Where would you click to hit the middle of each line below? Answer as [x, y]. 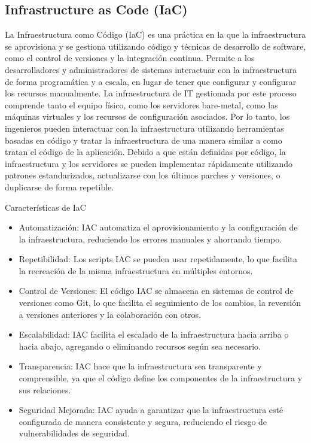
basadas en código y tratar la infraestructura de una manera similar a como [144, 140]
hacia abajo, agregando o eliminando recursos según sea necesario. [140, 346]
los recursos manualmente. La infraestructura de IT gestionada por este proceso [151, 93]
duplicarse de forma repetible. [60, 186]
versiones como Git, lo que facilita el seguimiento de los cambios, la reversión [160, 303]
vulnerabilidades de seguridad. [74, 433]
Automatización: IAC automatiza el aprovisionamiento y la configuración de [158, 227]
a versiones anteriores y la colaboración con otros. [110, 314]
